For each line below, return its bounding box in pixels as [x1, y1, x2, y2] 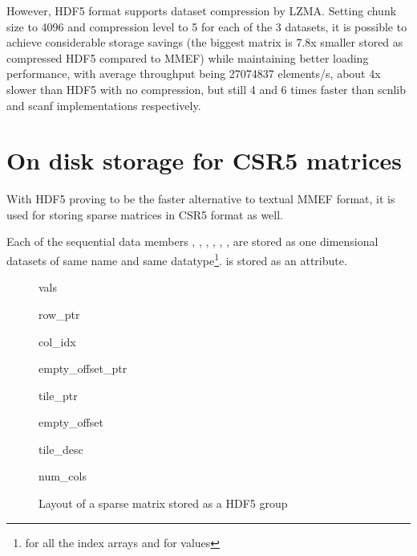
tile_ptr [38, 386, 78, 403]
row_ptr [38, 305, 80, 322]
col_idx [38, 333, 76, 350]
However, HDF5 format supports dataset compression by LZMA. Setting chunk [6, 2, 397, 18]
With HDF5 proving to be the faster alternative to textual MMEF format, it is [6, 190, 395, 207]
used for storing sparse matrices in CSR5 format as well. [6, 206, 283, 223]
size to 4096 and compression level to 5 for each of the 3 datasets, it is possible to [6, 18, 407, 35]
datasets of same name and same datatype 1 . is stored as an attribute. [6, 250, 347, 268]
